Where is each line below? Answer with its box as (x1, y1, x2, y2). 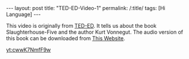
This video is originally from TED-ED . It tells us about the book (6, 22, 157, 29)
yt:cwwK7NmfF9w (6, 46, 51, 53)
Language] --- (6, 11, 41, 18)
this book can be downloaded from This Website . (6, 35, 125, 42)
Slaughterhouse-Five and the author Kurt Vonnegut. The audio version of (6, 28, 184, 35)
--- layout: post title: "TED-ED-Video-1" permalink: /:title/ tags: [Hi (6, 5, 166, 11)
